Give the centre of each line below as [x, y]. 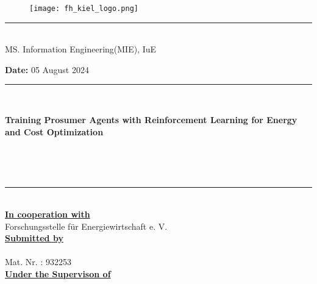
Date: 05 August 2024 [47, 69]
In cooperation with [48, 214]
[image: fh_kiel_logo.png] [84, 9]
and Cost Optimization [54, 131]
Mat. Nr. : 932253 [38, 262]
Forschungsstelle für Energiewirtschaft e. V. [86, 226]
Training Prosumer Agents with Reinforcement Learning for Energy [151, 120]
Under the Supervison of [58, 273]
